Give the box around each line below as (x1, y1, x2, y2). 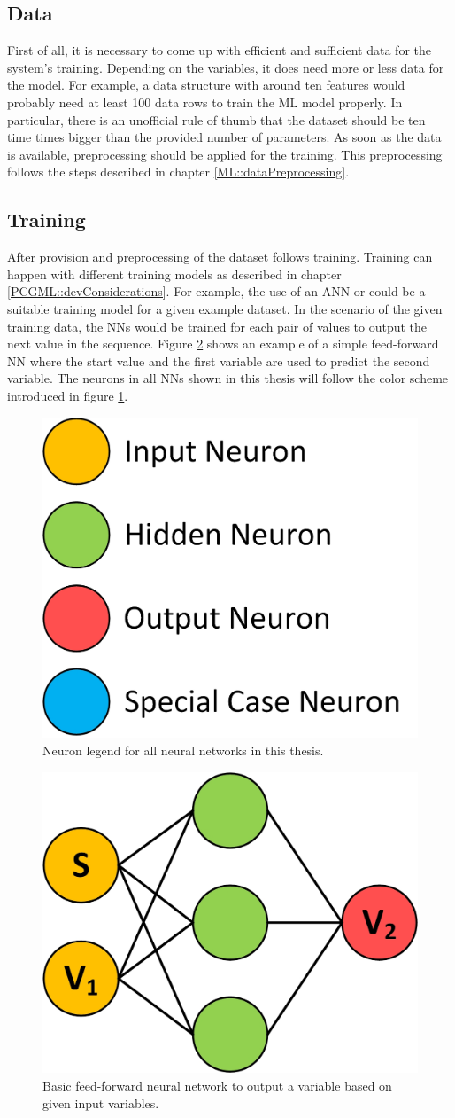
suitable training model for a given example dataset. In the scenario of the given (7, 299, 443, 317)
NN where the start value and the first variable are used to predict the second (7, 351, 430, 370)
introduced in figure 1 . (7, 386, 128, 404)
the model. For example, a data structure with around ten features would (7, 75, 405, 94)
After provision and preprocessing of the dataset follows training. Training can (7, 247, 433, 266)
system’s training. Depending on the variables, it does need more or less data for (7, 58, 444, 76)
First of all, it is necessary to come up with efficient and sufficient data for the (7, 41, 431, 59)
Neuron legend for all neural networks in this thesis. (42, 740, 324, 759)
